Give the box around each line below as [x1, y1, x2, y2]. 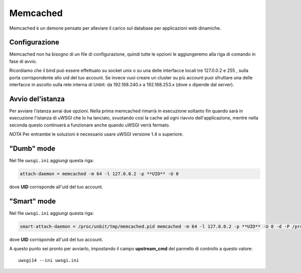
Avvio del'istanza [9, 94, 65, 103]
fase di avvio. [9, 58, 37, 64]
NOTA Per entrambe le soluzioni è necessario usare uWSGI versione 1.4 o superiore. [9, 131, 184, 138]
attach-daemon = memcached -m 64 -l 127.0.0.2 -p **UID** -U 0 [20, 171, 179, 177]
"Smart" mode [9, 197, 56, 205]
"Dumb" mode [9, 144, 56, 153]
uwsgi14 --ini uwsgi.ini [18, 257, 79, 263]
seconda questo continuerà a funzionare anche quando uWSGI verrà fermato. [9, 122, 170, 128]
